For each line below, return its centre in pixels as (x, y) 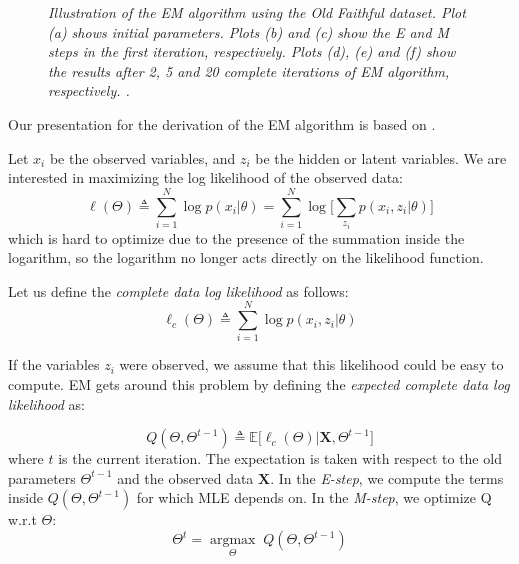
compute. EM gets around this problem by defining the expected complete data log (259, 384)
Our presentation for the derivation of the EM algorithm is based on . (222, 123)
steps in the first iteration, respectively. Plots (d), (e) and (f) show (252, 51)
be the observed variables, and (142, 157)
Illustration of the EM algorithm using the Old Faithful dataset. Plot (257, 12)
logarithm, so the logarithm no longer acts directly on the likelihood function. (246, 257)
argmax (232, 540)
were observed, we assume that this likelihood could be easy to (311, 364)
